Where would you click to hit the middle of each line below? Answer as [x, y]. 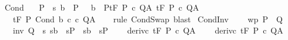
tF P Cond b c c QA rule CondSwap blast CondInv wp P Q [148, 19]
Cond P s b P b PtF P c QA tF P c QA [102, 7]
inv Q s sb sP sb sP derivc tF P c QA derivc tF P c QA [148, 30]
